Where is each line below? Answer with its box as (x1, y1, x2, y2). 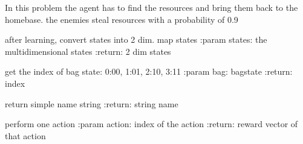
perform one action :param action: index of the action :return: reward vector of (5, 117, 298, 130)
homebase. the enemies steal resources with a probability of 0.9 (5, 13, 238, 25)
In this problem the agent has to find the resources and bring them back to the (5, 1, 298, 13)
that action (5, 129, 46, 142)
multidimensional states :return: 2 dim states (5, 45, 171, 57)
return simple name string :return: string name (5, 97, 178, 110)
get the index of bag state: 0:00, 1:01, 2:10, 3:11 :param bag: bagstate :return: (5, 65, 293, 78)
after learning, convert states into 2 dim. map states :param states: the (5, 33, 267, 46)
